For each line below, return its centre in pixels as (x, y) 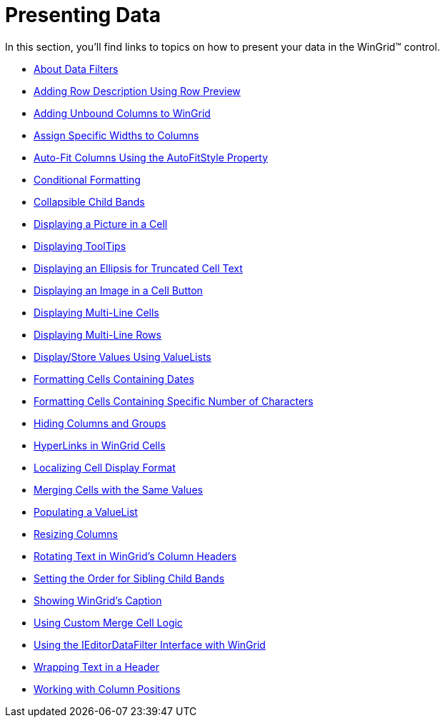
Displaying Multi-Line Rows (97, 334)
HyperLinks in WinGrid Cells (100, 445)
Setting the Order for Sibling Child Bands (129, 578)
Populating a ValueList (86, 512)
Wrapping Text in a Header (96, 667)
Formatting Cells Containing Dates (114, 379)
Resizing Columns (76, 534)
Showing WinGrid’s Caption (98, 600)
